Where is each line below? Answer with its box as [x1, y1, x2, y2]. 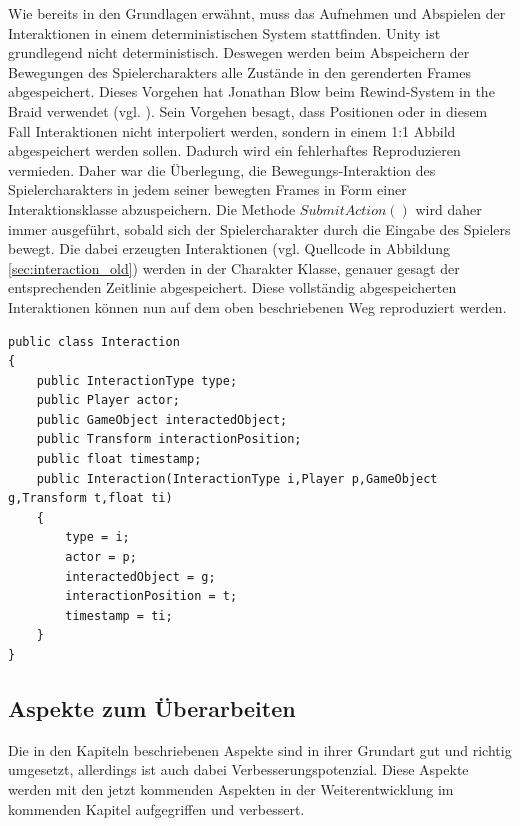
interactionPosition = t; [65, 589, 238, 604]
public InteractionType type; [36, 373, 238, 388]
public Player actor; [36, 393, 180, 408]
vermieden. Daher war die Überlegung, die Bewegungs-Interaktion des [8, 159, 436, 180]
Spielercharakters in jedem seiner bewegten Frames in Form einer [8, 179, 407, 200]
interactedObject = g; [65, 569, 216, 584]
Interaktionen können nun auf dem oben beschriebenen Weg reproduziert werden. [8, 296, 507, 317]
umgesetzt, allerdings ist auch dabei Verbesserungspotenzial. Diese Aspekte [8, 759, 469, 780]
